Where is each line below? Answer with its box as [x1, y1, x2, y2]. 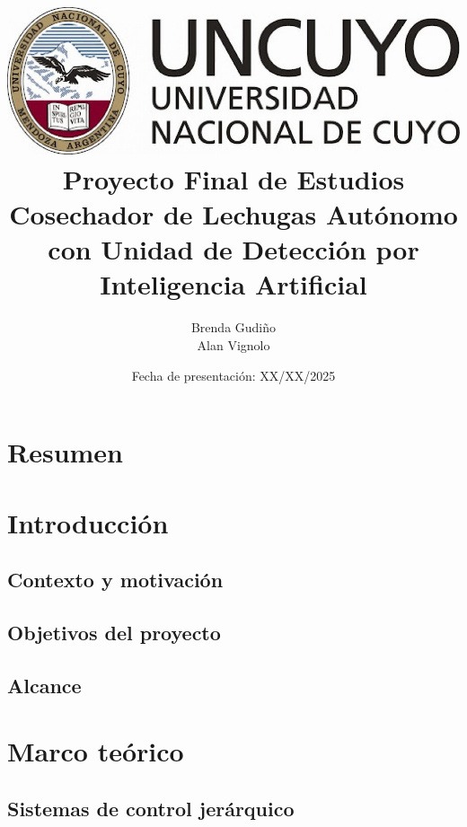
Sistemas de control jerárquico [7, 794, 295, 822]
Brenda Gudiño [190, 318, 277, 337]
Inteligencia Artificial [100, 266, 367, 303]
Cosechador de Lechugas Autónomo [9, 196, 458, 233]
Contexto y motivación [7, 566, 224, 594]
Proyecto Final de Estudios [62, 160, 405, 197]
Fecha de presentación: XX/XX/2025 [131, 365, 336, 384]
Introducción [7, 504, 169, 541]
